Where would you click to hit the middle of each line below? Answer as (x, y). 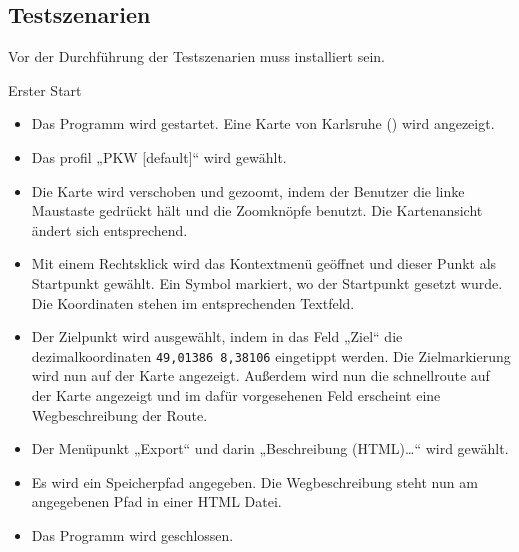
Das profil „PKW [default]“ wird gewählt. (159, 156)
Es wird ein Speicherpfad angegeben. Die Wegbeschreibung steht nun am (254, 481)
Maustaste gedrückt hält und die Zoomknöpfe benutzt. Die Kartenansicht (257, 210)
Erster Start (45, 89)
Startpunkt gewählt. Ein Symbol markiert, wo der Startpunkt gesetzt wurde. (267, 282)
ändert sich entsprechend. (109, 229)
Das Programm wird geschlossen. (132, 534)
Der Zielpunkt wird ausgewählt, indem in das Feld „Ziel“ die (217, 336)
